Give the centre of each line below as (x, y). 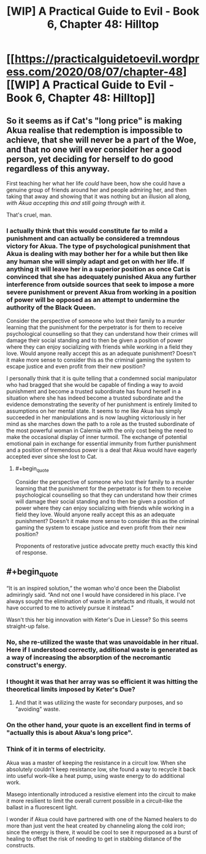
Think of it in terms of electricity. (56, 749)
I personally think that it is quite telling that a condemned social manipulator (102, 378)
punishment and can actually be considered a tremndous (93, 238)
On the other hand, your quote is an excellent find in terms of (99, 725)
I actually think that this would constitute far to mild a (87, 230)
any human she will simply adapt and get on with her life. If (96, 261)
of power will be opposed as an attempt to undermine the (93, 300)
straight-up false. (28, 626)
